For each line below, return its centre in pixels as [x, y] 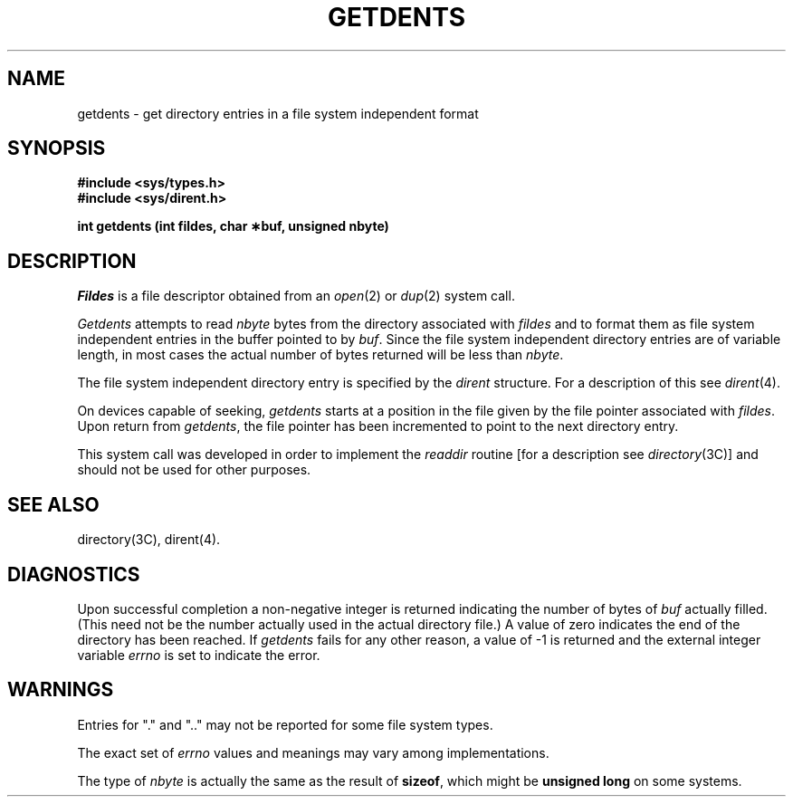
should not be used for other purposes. [194, 470]
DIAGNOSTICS [74, 574]
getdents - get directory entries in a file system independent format [278, 113]
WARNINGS [61, 690]
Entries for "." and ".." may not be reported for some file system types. [285, 724]
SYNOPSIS [57, 148]
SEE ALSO [53, 504]
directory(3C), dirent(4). [149, 540]
